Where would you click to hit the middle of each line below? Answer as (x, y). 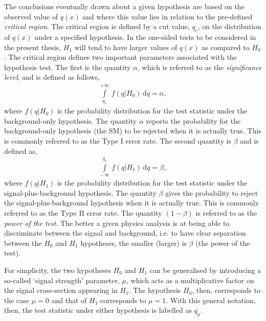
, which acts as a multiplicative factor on (190, 280)
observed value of (31, 16)
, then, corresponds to (226, 290)
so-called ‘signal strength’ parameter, (62, 280)
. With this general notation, (211, 300)
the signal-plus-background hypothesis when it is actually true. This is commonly (132, 203)
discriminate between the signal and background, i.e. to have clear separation (125, 233)
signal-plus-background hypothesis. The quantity (80, 192)
